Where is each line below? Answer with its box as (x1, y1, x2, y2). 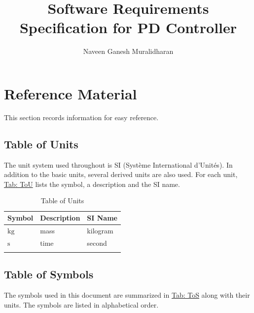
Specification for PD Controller (19, 17, 237, 38)
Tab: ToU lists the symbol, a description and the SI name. (4, 179, 180, 189)
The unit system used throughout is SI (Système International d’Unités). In (4, 159, 233, 170)
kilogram (87, 225, 113, 235)
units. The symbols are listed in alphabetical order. (4, 299, 159, 310)
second (87, 237, 107, 248)
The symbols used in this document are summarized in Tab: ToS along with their (4, 290, 250, 300)
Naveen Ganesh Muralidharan (83, 46, 174, 56)
